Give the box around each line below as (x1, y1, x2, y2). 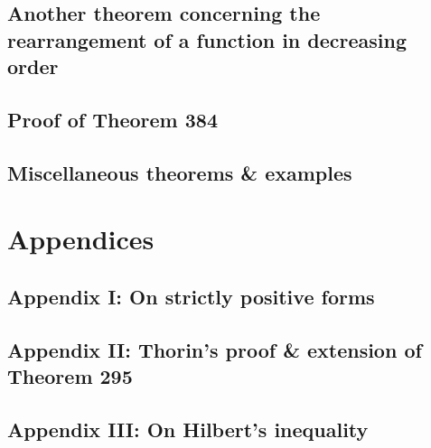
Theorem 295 (7, 362, 133, 390)
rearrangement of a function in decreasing (7, 25, 408, 53)
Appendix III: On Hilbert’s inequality (7, 415, 369, 443)
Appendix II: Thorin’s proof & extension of (7, 335, 422, 363)
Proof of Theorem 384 (7, 105, 218, 133)
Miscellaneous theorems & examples (7, 158, 352, 186)
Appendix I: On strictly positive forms (7, 282, 375, 310)
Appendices (7, 220, 155, 257)
